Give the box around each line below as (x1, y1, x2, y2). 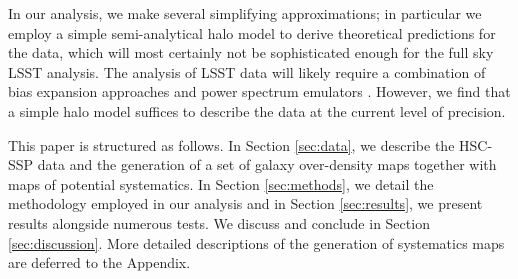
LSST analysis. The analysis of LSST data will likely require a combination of (8, 61, 486, 82)
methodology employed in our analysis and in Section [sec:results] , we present (8, 193, 483, 214)
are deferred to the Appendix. (8, 252, 191, 273)
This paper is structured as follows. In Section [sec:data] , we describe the (8, 134, 455, 155)
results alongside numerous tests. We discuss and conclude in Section (8, 212, 430, 233)
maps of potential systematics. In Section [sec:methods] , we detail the (8, 173, 434, 194)
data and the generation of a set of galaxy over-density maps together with (37, 154, 497, 175)
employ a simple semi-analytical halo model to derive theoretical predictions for (8, 22, 496, 43)
